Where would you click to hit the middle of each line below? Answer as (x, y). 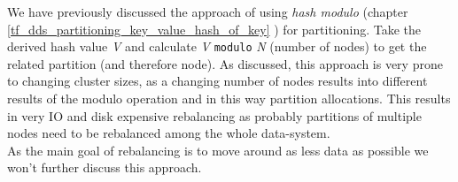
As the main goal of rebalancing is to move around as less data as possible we (218, 150)
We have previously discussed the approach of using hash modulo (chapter (208, 11)
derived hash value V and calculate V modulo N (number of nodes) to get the (217, 46)
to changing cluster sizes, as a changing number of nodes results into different (217, 81)
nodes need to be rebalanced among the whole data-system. (169, 133)
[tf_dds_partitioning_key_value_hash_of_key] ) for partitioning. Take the (214, 29)
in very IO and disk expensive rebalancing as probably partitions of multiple (214, 115)
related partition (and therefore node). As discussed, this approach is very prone (225, 63)
